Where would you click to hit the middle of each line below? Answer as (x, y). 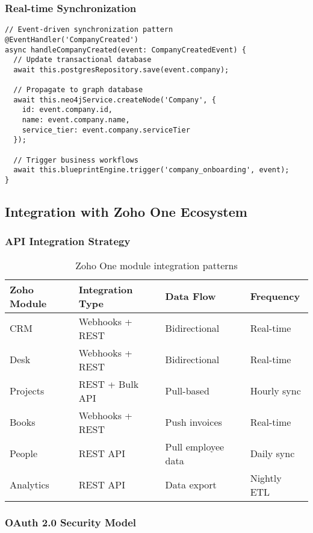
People (24, 454)
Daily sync (272, 454)
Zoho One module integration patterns (156, 265)
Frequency (275, 296)
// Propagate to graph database (78, 90)
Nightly (266, 478)
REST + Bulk (109, 384)
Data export (191, 485)
